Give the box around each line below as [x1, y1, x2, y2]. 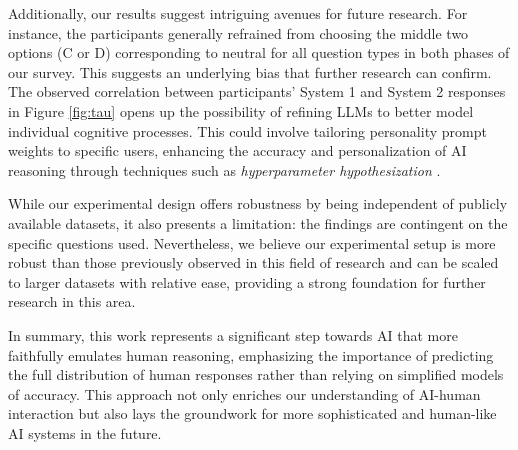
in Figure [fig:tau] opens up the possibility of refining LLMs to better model [8, 100, 474, 121]
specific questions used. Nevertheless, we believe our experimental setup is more [8, 232, 496, 253]
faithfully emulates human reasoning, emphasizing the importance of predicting [8, 344, 494, 365]
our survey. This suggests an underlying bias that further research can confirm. [8, 61, 492, 82]
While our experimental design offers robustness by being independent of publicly [8, 193, 508, 214]
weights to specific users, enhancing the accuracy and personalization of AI [8, 140, 467, 161]
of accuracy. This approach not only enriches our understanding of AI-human [8, 383, 481, 404]
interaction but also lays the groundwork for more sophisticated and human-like [8, 403, 497, 424]
